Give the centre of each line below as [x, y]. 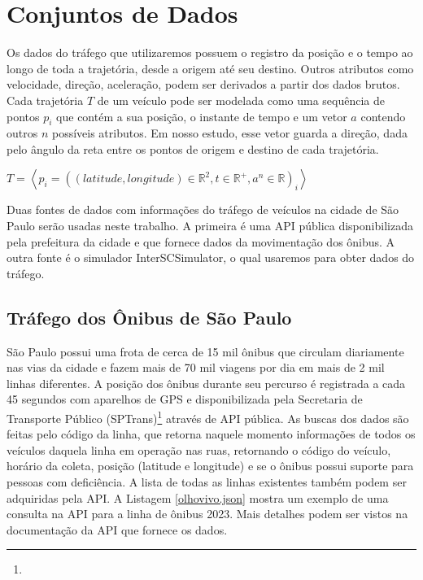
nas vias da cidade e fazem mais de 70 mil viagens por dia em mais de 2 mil [196, 367]
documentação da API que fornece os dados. [117, 529]
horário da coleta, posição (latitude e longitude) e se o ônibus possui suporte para [210, 466]
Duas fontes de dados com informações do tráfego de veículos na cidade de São [203, 209]
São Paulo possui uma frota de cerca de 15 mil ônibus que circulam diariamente [205, 351]
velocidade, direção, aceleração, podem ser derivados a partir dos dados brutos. [203, 84]
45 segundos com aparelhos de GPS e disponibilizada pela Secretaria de [185, 399]
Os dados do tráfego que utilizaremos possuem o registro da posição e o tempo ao [210, 52]
